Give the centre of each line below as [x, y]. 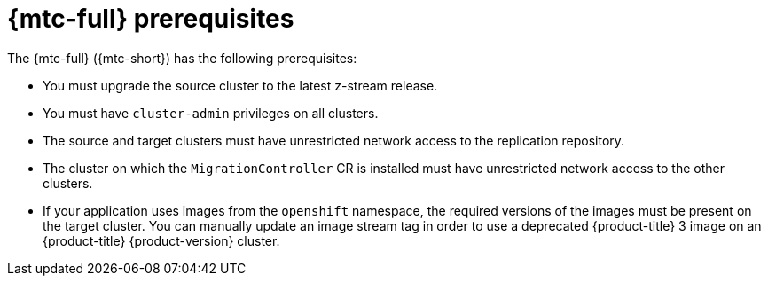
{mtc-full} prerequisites [151, 19]
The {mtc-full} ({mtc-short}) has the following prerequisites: [182, 58]
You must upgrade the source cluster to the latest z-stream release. [240, 85]
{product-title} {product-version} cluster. [161, 240]
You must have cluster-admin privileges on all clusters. [211, 113]
